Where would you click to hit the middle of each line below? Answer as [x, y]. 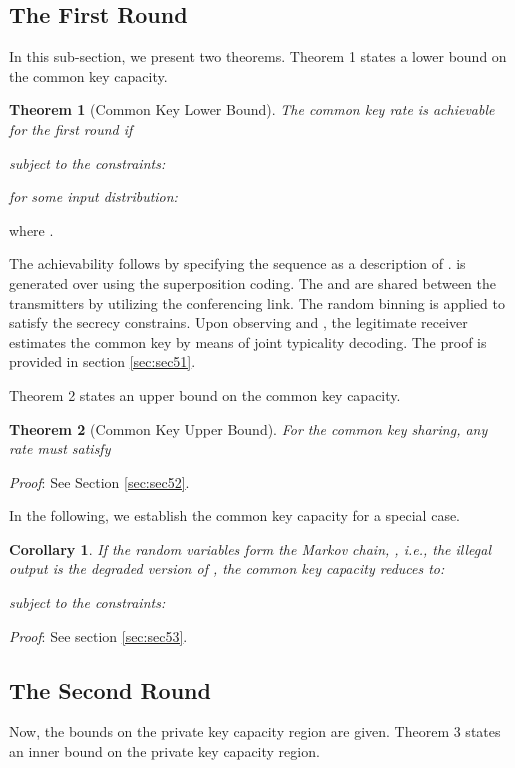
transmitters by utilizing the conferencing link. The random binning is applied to [257, 302]
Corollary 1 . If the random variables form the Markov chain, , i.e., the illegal [250, 548]
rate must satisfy [60, 448]
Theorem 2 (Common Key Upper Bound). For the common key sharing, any [248, 428]
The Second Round [110, 689]
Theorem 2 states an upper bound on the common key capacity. [205, 394]
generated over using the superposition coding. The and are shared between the [253, 282]
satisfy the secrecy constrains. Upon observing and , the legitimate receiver [238, 322]
